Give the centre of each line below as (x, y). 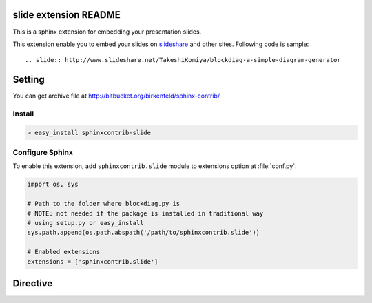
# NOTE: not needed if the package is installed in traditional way (145, 213)
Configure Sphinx (43, 153)
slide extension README (66, 15)
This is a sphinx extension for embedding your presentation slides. (107, 32)
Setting (29, 80)
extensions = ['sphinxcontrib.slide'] (93, 261)
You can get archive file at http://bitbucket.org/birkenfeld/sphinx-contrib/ (116, 96)
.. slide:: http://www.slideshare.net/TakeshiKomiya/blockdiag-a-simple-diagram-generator (183, 60)
